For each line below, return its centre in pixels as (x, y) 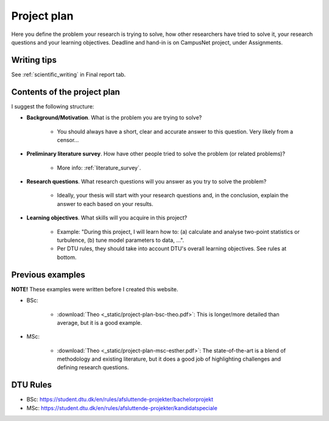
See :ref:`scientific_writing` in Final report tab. (69, 74)
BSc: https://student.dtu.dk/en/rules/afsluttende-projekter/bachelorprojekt (120, 400)
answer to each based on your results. (105, 203)
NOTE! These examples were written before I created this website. (95, 289)
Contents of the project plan (65, 92)
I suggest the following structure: (53, 106)
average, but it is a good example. (100, 322)
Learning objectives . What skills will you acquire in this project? (107, 218)
